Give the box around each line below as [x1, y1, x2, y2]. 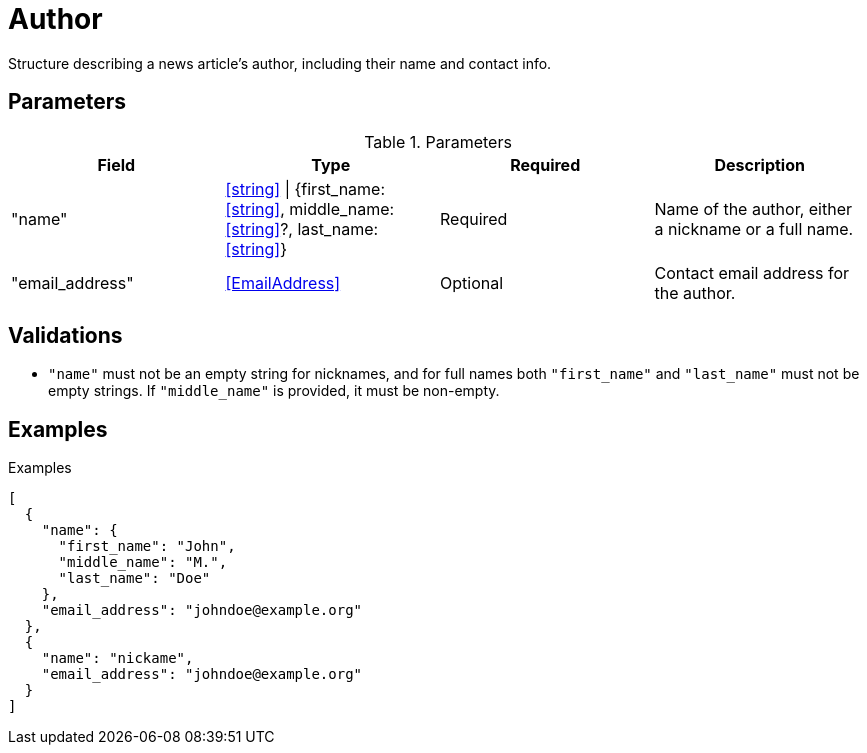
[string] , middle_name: [225, 198, 395, 219]
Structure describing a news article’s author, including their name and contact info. [8, 54, 552, 72]
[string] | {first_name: [225, 178, 386, 199]
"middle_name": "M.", [58, 554, 228, 571]
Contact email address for [654, 262, 850, 283]
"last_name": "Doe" [58, 570, 211, 587]
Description [714, 154, 805, 175]
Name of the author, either [654, 198, 853, 219]
